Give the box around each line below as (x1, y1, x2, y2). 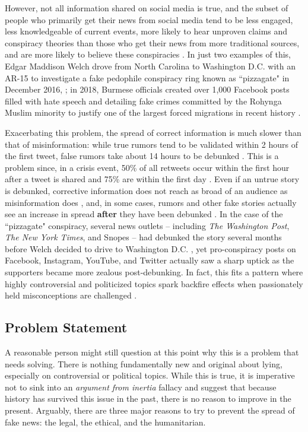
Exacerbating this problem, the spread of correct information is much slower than (5, 126, 301, 138)
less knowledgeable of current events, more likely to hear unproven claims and (5, 25, 288, 37)
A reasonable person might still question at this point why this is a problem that (5, 346, 299, 358)
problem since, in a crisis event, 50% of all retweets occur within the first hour (5, 161, 290, 173)
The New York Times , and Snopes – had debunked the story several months (5, 231, 282, 243)
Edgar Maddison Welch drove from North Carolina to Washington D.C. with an (5, 59, 296, 72)
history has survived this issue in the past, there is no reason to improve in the (5, 392, 291, 405)
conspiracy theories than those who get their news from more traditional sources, (5, 36, 300, 49)
